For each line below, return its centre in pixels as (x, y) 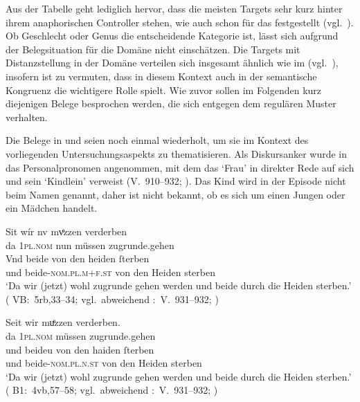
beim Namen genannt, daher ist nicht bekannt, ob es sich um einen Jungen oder (175, 194)
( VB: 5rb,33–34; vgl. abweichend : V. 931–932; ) (112, 299)
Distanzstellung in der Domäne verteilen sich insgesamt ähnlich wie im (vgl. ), (172, 63)
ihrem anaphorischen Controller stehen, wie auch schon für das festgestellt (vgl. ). (180, 22)
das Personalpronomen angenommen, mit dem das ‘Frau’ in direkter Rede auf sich (180, 167)
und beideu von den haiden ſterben (80, 349)
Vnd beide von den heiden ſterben (78, 258)
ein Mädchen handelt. (52, 208)
